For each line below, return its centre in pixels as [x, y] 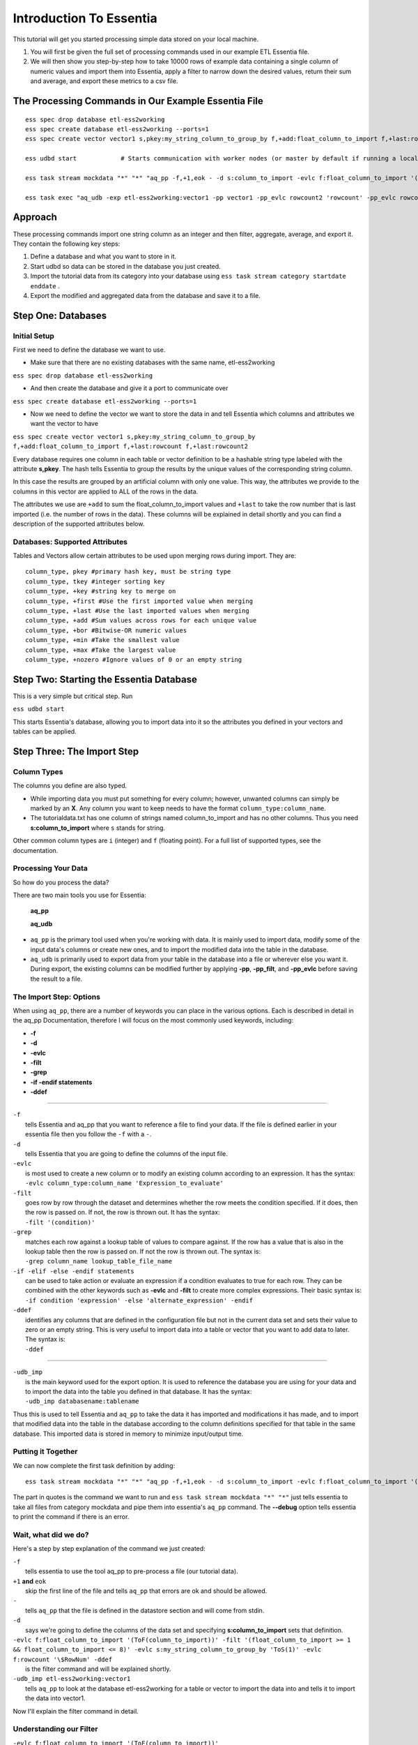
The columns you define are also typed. [70, 786]
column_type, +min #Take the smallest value [103, 640]
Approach [35, 217]
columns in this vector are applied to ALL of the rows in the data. [106, 491]
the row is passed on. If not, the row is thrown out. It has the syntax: [123, 1212]
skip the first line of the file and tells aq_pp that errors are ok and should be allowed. [146, 1591]
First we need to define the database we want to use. [89, 350]
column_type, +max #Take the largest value [101, 650]
